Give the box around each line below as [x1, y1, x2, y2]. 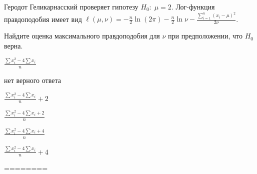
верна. [4, 40, 23, 50]
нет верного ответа [4, 75, 61, 85]
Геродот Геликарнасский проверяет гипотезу [4, 1, 138, 11]
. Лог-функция [171, 1, 215, 11]
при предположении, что [168, 30, 243, 41]
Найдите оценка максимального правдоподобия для [4, 30, 160, 41]
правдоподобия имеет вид [4, 13, 82, 24]
